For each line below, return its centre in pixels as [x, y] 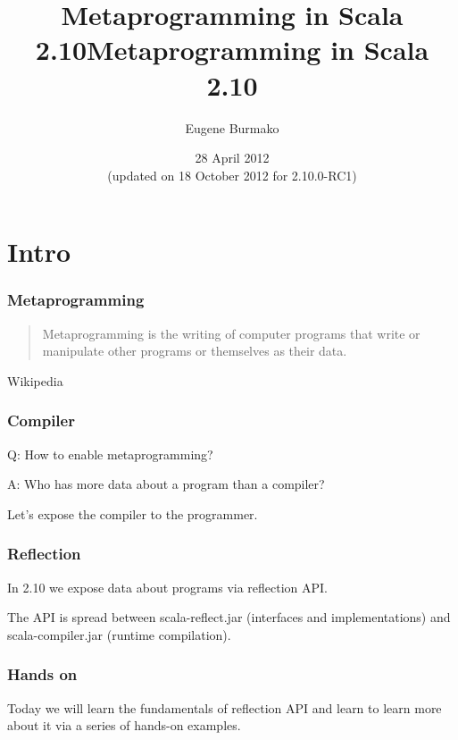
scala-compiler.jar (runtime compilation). [119, 634]
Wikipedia [35, 380]
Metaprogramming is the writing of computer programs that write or [231, 333]
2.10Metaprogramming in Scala [232, 50]
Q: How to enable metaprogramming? [110, 454]
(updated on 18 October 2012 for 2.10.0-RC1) [232, 175]
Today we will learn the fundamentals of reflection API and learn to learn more [225, 707]
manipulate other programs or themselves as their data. [195, 351]
